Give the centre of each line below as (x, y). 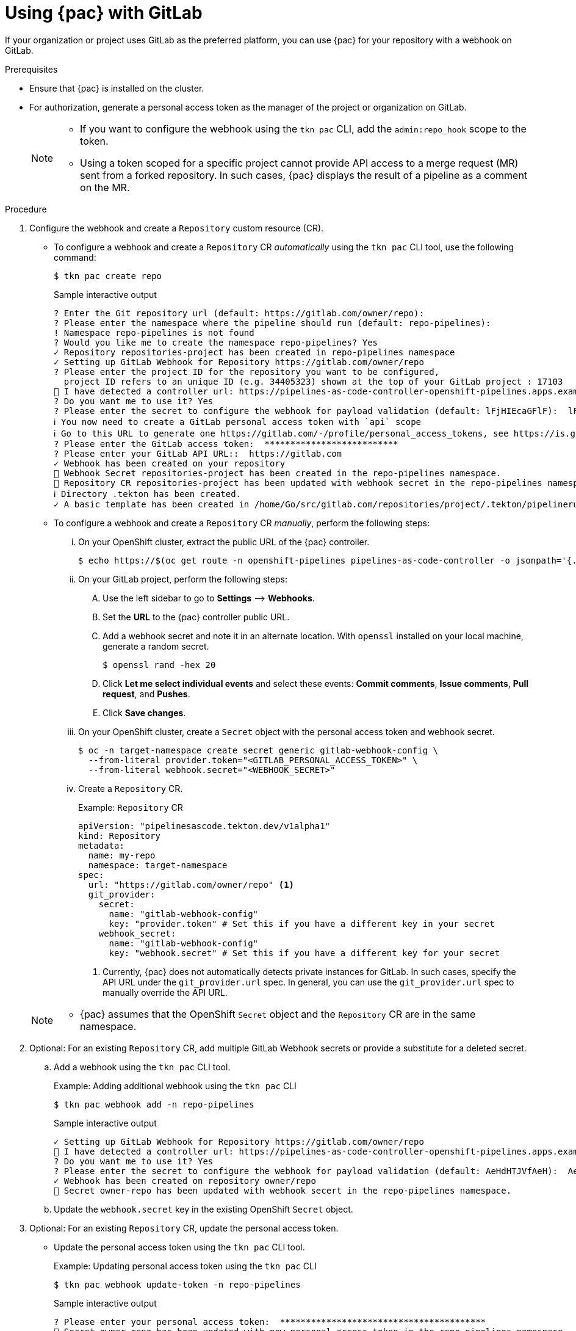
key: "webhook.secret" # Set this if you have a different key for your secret (304, 953)
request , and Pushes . (146, 694)
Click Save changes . (144, 713)
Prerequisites (31, 69)
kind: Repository (119, 836)
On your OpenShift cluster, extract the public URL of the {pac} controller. (224, 542)
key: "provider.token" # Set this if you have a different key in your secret (302, 923)
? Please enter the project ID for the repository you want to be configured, (247, 372)
